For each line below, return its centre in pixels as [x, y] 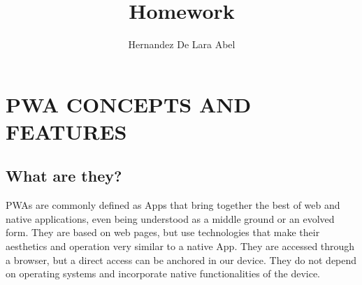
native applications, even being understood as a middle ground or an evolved [170, 218]
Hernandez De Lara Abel [182, 44]
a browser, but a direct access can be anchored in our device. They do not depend [181, 260]
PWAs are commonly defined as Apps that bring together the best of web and [173, 205]
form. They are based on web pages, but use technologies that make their [163, 232]
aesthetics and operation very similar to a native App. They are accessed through [180, 246]
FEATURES [66, 131]
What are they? [64, 176]
